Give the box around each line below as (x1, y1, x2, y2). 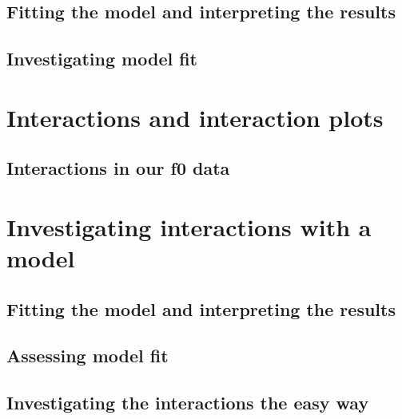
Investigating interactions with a (6, 210, 372, 243)
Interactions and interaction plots (6, 101, 384, 133)
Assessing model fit (6, 343, 169, 368)
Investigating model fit (6, 46, 198, 71)
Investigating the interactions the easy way (6, 390, 369, 415)
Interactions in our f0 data (6, 156, 230, 180)
